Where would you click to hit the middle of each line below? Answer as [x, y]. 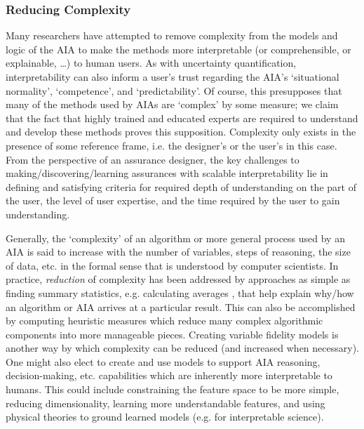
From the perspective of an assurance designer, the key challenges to [153, 159]
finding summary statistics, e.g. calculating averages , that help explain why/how [180, 292]
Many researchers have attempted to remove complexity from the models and [172, 35]
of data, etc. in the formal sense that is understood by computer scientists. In [172, 265]
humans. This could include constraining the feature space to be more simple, [173, 389]
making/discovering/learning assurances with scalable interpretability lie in [167, 173]
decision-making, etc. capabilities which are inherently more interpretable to [169, 375]
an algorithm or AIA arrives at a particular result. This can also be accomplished [181, 306]
